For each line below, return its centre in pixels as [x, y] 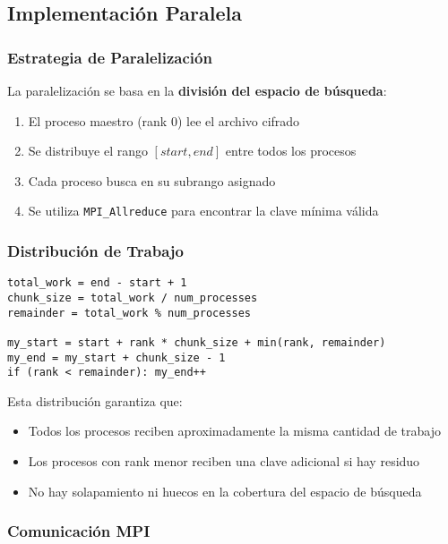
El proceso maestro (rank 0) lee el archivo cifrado [164, 120]
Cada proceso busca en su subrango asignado [152, 180]
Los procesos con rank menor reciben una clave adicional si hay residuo [224, 461]
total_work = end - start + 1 [97, 283]
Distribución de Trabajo [95, 250]
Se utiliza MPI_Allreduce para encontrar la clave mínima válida [203, 211]
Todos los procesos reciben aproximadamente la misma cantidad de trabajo [234, 431]
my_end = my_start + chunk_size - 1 [116, 357]
